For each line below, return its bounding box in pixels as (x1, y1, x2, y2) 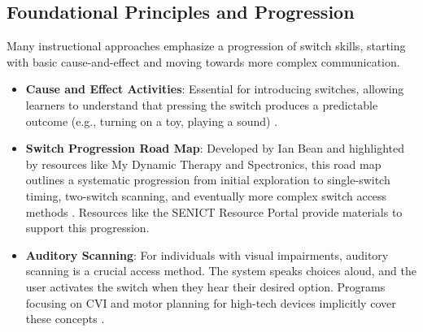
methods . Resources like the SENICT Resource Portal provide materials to (25, 203, 403, 220)
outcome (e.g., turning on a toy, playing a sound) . (25, 112, 278, 129)
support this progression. (25, 219, 150, 236)
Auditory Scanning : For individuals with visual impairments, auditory (25, 246, 389, 263)
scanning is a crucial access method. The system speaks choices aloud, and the (25, 262, 416, 279)
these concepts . (25, 310, 105, 327)
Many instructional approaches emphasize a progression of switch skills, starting (7, 37, 406, 54)
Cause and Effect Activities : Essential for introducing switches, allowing (25, 80, 404, 97)
